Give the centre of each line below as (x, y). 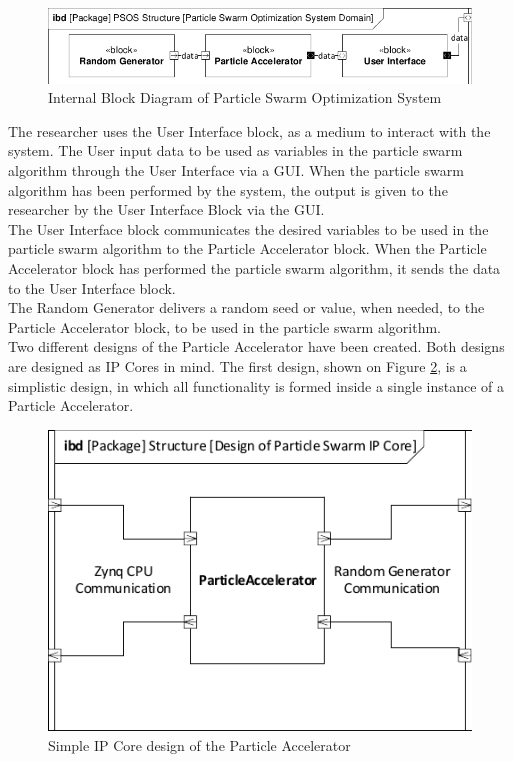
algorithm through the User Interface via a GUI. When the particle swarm (236, 169)
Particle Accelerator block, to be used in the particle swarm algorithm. (225, 326)
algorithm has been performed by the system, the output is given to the (228, 189)
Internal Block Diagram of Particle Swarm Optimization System (245, 97)
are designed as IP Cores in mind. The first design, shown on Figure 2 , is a (237, 365)
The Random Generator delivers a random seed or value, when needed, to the (246, 307)
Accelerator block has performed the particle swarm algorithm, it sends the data (254, 267)
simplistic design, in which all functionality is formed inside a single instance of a (256, 385)
